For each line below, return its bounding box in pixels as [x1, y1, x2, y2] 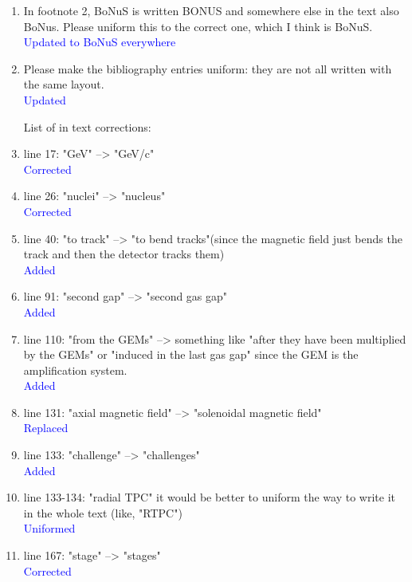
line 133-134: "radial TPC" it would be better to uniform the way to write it [23, 489, 396, 505]
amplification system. [23, 361, 128, 378]
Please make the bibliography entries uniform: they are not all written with [23, 60, 392, 77]
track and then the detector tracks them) [23, 246, 225, 262]
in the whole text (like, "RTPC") [23, 504, 182, 521]
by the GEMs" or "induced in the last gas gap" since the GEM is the [23, 346, 359, 363]
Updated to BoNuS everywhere [23, 33, 176, 50]
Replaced [23, 419, 69, 436]
